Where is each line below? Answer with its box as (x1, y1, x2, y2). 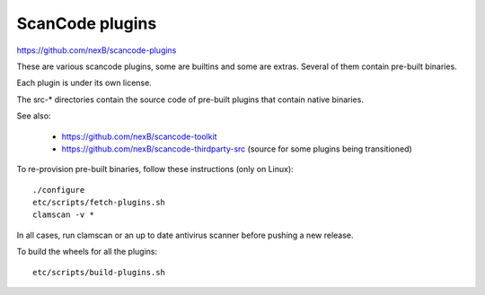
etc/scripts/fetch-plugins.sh (32, 197, 166, 208)
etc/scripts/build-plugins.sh (32, 267, 166, 277)
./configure (32, 185, 85, 195)
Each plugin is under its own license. (16, 77, 152, 89)
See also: (16, 110, 51, 121)
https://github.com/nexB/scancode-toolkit (61, 131, 217, 142)
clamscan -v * (32, 210, 94, 220)
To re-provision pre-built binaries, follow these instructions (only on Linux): (16, 164, 294, 175)
